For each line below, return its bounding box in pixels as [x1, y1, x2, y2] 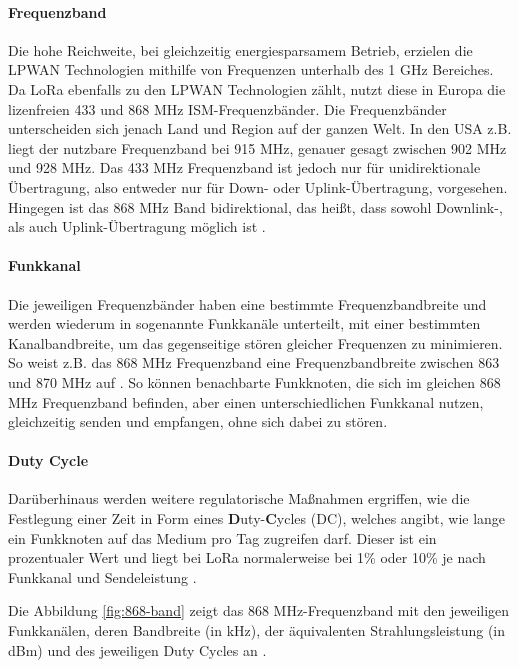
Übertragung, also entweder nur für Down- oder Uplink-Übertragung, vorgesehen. [8, 176, 508, 197]
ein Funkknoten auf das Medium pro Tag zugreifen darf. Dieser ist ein [8, 527, 437, 548]
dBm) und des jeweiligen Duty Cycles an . [8, 639, 267, 660]
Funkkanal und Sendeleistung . [8, 566, 197, 587]
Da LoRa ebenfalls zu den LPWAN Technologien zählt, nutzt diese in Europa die [8, 78, 506, 99]
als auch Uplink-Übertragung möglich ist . [8, 216, 266, 237]
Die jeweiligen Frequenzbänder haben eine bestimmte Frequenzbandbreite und [8, 293, 487, 314]
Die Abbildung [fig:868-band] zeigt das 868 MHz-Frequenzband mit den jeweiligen [8, 600, 510, 621]
